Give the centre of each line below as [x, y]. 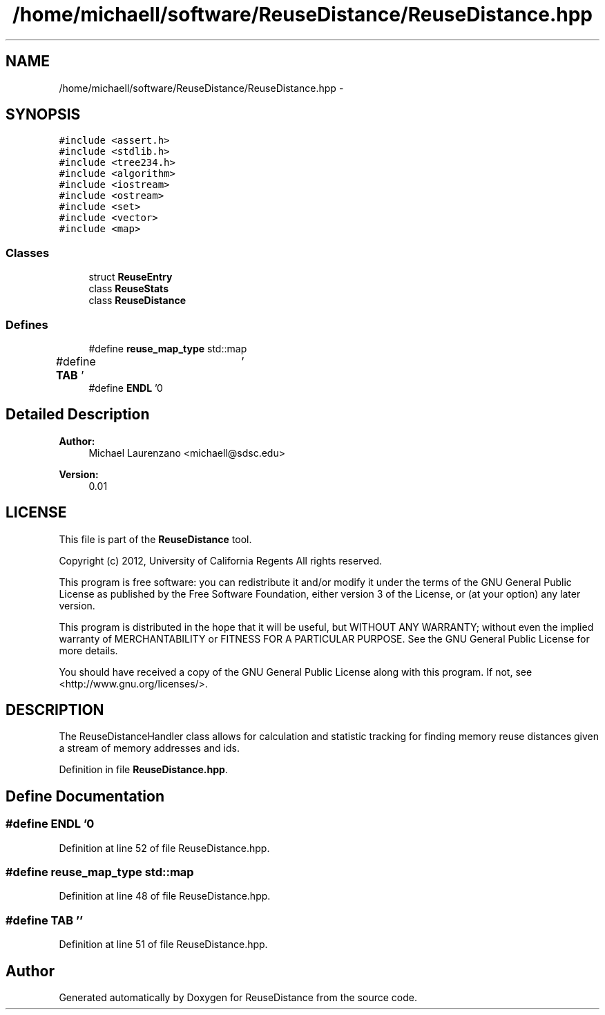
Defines [27, 324]
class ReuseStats [128, 289]
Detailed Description [78, 415]
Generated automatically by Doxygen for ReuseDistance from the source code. [238, 998]
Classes [28, 253]
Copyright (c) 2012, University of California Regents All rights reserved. [220, 560]
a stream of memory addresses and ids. [149, 748]
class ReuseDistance [137, 301]
